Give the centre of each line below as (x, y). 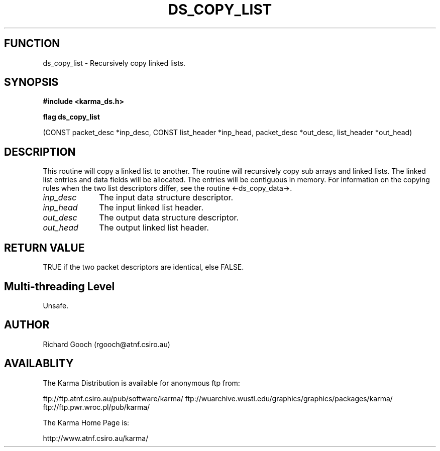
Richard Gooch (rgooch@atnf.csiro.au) (106, 344)
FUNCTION (32, 44)
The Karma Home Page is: (86, 422)
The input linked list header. (151, 208)
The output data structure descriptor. (169, 218)
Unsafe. (56, 305)
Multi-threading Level (60, 286)
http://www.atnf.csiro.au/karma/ (96, 438)
